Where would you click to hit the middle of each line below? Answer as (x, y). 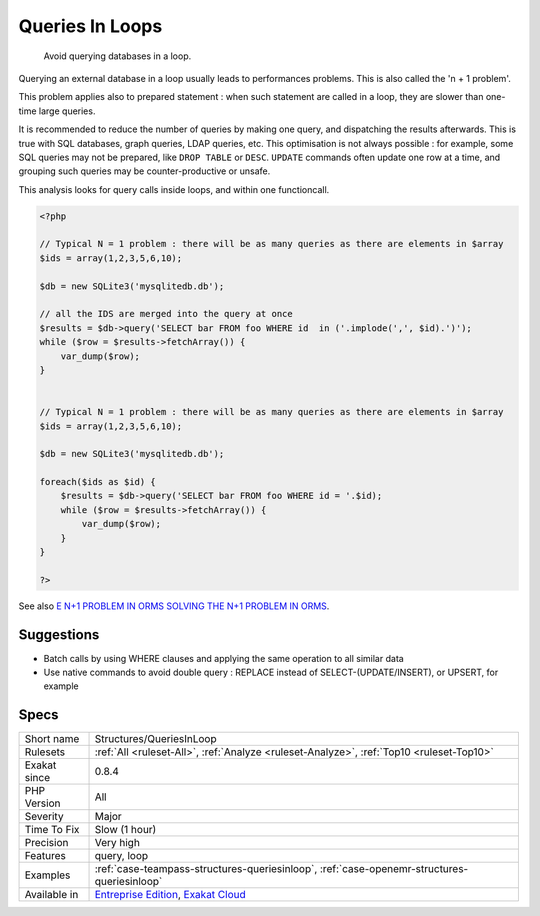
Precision (46, 843)
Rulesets (44, 752)
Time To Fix (52, 830)
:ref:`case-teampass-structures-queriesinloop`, (206, 869)
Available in (51, 895)
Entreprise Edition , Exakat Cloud (170, 895)
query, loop (121, 856)
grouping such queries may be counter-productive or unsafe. (144, 171)
